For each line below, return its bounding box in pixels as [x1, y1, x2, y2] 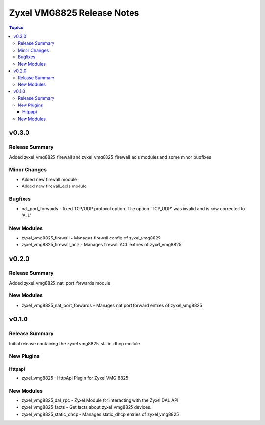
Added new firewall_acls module [21, 183, 87, 189]
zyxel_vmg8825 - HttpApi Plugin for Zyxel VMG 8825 [21, 375, 129, 381]
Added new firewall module [21, 176, 77, 182]
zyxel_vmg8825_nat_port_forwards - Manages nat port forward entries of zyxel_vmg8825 [21, 302, 202, 308]
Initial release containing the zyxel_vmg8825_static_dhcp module [9, 340, 140, 346]
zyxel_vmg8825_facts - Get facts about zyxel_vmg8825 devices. [21, 404, 152, 410]
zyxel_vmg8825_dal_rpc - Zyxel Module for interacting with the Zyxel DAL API [21, 398, 179, 403]
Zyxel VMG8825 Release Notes [9, 7, 139, 18]
